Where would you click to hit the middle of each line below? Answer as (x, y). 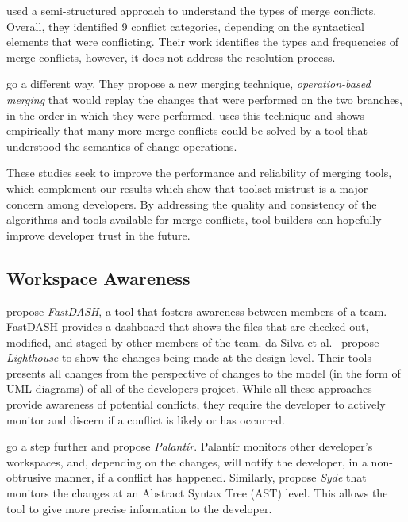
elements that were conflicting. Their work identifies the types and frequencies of (202, 42)
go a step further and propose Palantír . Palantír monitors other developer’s (190, 446)
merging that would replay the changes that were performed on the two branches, (204, 99)
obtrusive (29, 477)
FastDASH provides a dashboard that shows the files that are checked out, (188, 326)
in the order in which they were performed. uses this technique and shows (185, 115)
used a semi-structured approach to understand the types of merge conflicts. (192, 10)
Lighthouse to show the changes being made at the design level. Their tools (189, 357)
